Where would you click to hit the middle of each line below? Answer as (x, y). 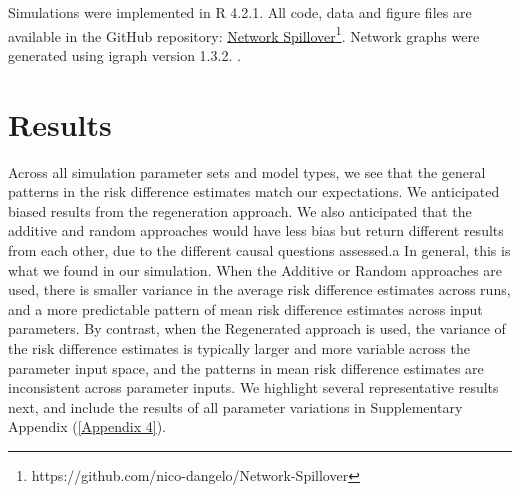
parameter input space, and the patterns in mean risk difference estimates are (246, 367)
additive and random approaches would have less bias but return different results (256, 230)
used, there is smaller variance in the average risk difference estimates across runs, (259, 289)
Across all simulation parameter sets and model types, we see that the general (247, 171)
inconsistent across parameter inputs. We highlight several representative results (253, 387)
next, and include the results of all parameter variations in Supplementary (235, 406)
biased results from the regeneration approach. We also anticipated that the (240, 210)
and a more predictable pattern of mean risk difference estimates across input (245, 308)
